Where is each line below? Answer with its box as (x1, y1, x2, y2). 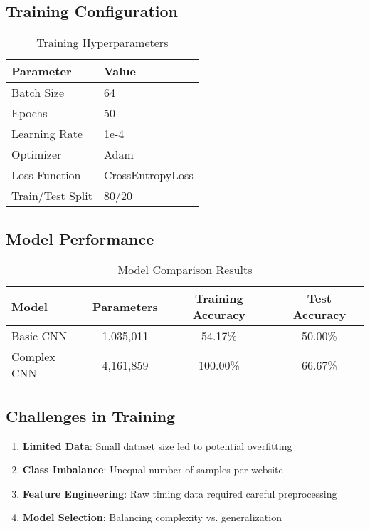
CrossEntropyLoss (103, 167, 194, 184)
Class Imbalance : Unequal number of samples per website (22, 462, 283, 477)
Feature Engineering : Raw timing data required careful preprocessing (22, 486, 337, 501)
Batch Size (11, 84, 64, 101)
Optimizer (11, 146, 62, 163)
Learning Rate (11, 125, 83, 142)
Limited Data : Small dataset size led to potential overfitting (22, 438, 292, 453)
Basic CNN (11, 328, 68, 345)
